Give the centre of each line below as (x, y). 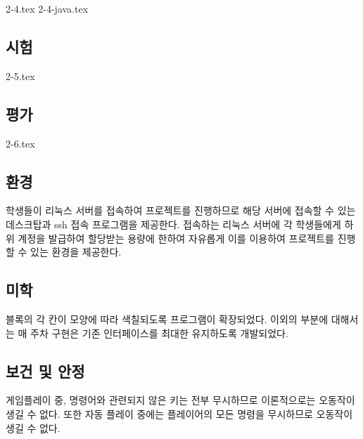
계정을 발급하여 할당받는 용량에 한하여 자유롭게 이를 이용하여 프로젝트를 (176, 238)
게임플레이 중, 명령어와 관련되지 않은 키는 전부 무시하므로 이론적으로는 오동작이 (180, 400)
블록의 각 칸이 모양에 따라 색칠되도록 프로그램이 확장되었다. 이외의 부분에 (167, 319)
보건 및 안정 (45, 371)
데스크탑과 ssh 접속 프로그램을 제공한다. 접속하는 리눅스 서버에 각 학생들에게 (173, 224)
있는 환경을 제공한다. (76, 252)
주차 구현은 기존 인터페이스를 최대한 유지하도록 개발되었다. (159, 333)
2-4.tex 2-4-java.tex (47, 8)
